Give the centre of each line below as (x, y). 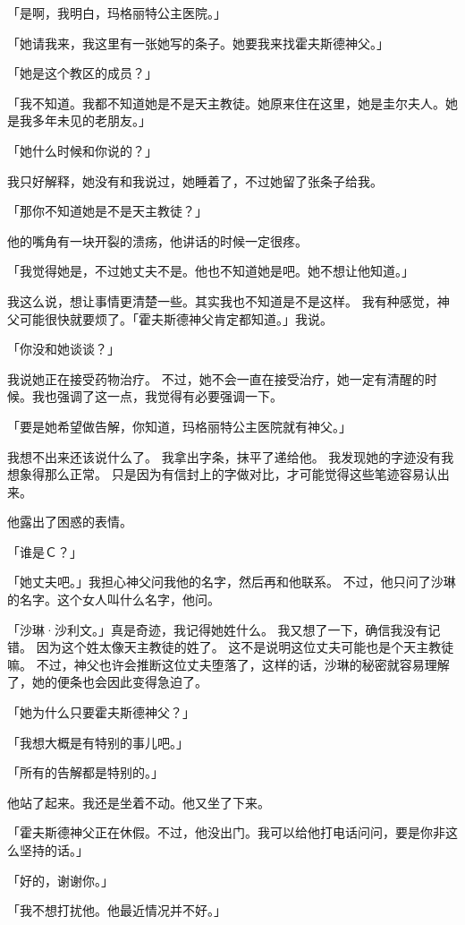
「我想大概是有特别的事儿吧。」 (98, 742)
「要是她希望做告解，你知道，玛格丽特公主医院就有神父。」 (179, 426)
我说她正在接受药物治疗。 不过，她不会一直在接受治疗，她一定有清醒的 (216, 378)
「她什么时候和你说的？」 (82, 150)
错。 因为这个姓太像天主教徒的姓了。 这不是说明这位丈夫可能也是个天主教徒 (231, 647)
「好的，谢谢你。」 (60, 880)
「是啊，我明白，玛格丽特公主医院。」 (117, 13)
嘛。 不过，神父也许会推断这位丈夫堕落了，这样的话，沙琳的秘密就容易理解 (228, 664)
